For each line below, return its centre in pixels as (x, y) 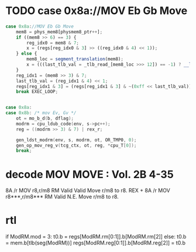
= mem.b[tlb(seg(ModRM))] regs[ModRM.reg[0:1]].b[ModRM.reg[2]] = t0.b (95, 243)
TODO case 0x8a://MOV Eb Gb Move (97, 11)
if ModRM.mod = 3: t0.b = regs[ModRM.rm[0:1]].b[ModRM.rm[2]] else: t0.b (96, 237)
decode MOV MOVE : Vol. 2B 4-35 (90, 174)
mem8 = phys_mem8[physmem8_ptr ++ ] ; (59, 32)
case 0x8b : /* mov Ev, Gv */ (41, 113)
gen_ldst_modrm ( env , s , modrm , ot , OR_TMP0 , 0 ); (76, 140)
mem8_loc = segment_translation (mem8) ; (75, 59)
